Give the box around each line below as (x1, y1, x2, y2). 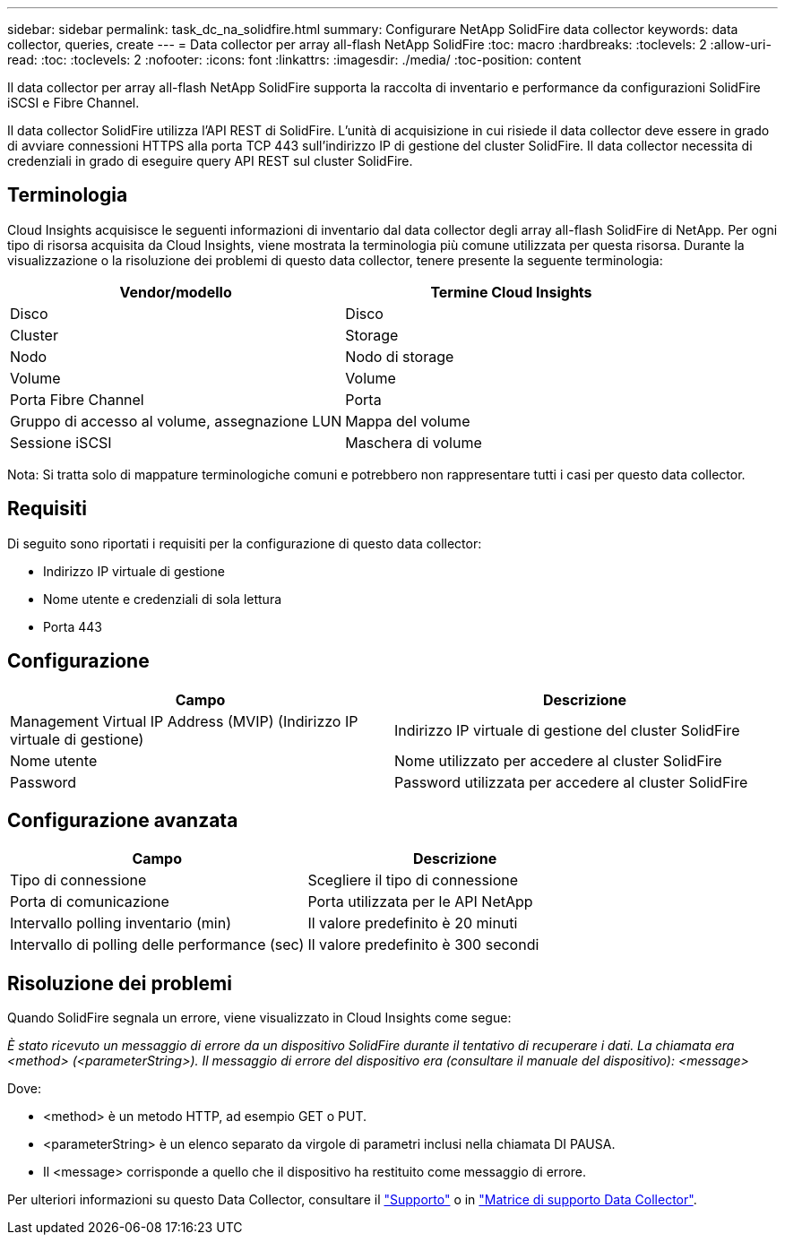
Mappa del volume (345, 411, 470, 430)
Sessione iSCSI (10, 433, 112, 452)
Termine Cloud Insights (430, 282, 592, 301)
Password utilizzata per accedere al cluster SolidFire (394, 772, 748, 791)
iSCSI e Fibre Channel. (7, 95, 140, 110)
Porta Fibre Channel (10, 390, 144, 409)
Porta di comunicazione (10, 893, 169, 911)
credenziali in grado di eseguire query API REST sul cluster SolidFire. (7, 153, 413, 168)
